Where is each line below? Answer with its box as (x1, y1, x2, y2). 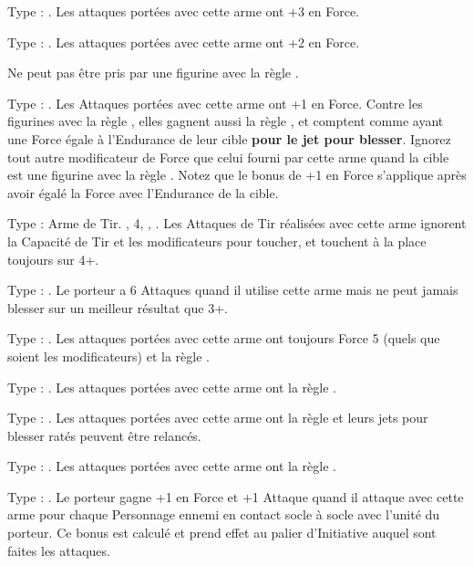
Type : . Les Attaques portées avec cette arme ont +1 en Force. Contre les (7, 93, 423, 112)
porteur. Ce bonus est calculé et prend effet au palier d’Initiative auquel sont (7, 523, 437, 542)
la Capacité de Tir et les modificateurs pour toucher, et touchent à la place (7, 231, 427, 250)
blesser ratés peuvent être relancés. (7, 425, 201, 445)
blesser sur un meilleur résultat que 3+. (7, 298, 228, 317)
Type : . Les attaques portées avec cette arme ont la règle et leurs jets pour (7, 408, 428, 427)
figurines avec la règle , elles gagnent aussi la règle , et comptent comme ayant (7, 111, 444, 131)
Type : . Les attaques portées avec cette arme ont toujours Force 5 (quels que (7, 329, 440, 348)
